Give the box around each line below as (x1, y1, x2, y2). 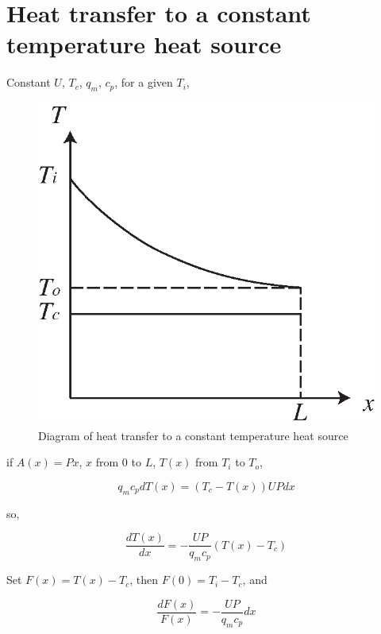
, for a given (114, 74, 173, 91)
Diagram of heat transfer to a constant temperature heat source (38, 427, 348, 443)
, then (129, 571, 159, 588)
